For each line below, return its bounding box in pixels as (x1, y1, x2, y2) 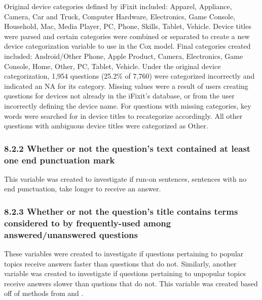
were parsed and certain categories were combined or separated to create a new (4, 30, 250, 41)
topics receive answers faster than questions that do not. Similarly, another (4, 258, 237, 269)
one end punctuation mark (4, 153, 115, 166)
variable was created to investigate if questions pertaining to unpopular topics (4, 268, 246, 279)
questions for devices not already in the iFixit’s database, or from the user (4, 90, 235, 101)
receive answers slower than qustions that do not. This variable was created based (4, 278, 258, 288)
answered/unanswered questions (4, 228, 138, 241)
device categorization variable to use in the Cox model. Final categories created (4, 41, 251, 51)
